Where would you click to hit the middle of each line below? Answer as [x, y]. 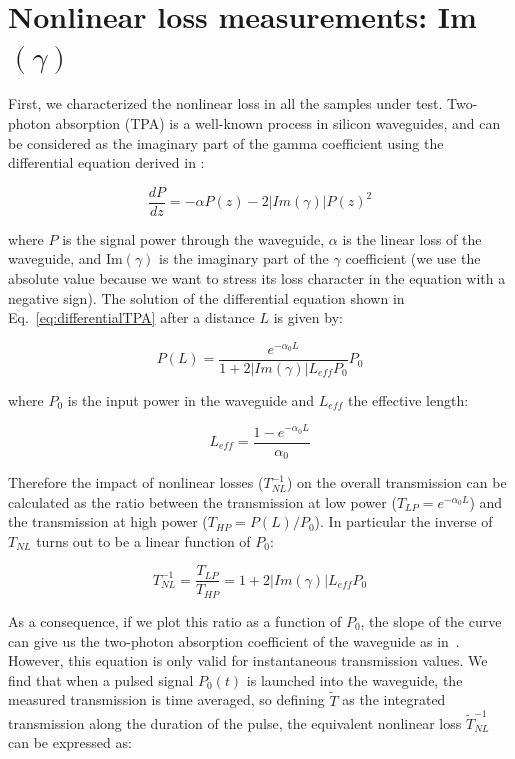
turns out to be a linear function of [143, 540]
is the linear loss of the [412, 238]
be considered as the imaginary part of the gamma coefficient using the [226, 142]
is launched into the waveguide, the [354, 679]
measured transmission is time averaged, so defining [166, 699]
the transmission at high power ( [108, 521]
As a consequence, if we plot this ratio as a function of [175, 620]
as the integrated [394, 699]
